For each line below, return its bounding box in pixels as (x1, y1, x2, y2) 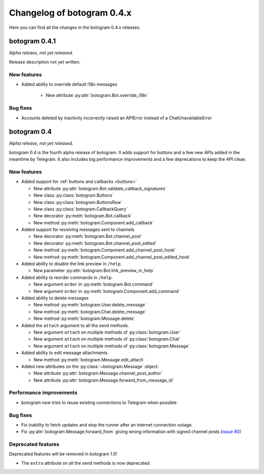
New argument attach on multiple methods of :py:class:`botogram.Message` (33, 343, 190, 349)
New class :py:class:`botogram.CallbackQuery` (33, 206, 128, 212)
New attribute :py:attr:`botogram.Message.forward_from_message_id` (33, 377, 174, 383)
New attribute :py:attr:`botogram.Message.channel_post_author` (33, 370, 163, 376)
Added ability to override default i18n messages (21, 81, 117, 87)
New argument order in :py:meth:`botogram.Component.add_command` (33, 288, 180, 294)
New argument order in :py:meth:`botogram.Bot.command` (33, 281, 154, 287)
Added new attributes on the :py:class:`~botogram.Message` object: (21, 363, 159, 369)
